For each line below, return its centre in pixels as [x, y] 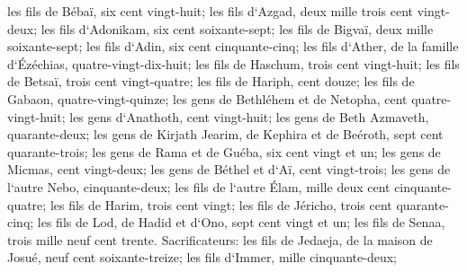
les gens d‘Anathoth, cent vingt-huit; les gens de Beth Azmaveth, [249, 116]
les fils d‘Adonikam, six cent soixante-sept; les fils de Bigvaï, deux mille [237, 28]
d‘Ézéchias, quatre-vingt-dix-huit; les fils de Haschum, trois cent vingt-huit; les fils [233, 63]
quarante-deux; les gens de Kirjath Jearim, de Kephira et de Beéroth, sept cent [225, 134]
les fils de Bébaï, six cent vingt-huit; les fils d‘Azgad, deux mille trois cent [210, 11]
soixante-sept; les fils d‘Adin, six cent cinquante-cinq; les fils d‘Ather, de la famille [233, 46]
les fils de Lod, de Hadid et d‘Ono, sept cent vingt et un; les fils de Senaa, [241, 222]
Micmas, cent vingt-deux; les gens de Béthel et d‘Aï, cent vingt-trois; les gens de [229, 169]
